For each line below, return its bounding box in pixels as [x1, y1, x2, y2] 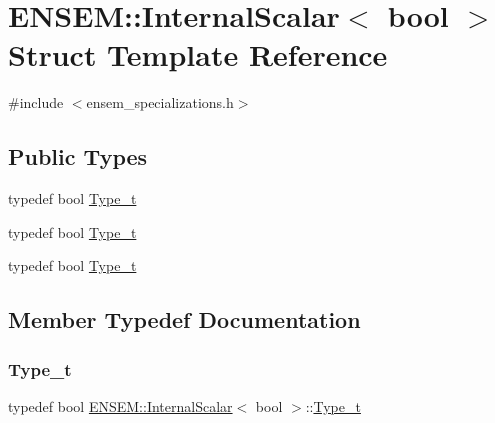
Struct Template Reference [8, 34, 388, 75]
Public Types [8, 141, 148, 172]
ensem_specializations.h [86, 92, 234, 113]
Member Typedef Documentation [8, 304, 361, 335]
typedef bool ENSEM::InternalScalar [8, 395, 233, 416]
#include [8, 92, 64, 113]
